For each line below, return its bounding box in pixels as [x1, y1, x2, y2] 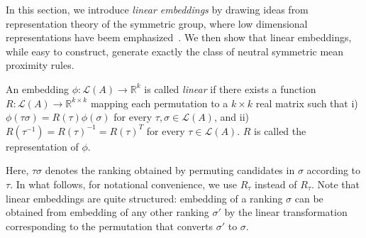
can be [294, 190, 323, 205]
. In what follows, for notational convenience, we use [10, 176, 237, 191]
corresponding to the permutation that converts [6, 218, 213, 233]
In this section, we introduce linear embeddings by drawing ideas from [6, 2, 309, 16]
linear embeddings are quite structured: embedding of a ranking [6, 190, 283, 205]
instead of [255, 176, 297, 191]
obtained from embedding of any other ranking [6, 205, 209, 220]
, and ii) [213, 109, 249, 124]
